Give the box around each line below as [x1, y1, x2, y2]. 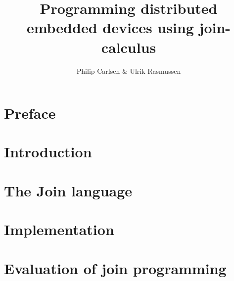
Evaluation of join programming [4, 258, 227, 278]
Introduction [4, 141, 92, 162]
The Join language [4, 180, 133, 200]
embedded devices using [26, 17, 194, 38]
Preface [4, 103, 56, 123]
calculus [101, 37, 156, 57]
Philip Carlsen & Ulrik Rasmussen [76, 65, 181, 76]
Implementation [4, 219, 114, 239]
